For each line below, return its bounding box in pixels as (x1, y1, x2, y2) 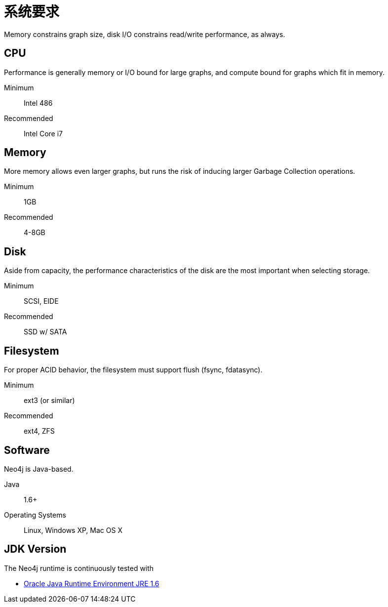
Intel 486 (24, 98, 53, 107)
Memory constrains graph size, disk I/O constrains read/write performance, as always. (4, 30, 285, 39)
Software (4, 444, 50, 456)
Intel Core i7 (24, 129, 63, 138)
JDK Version (4, 543, 67, 556)
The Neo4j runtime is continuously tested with (4, 564, 154, 572)
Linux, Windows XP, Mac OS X (24, 526, 122, 534)
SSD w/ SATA (24, 327, 67, 336)
